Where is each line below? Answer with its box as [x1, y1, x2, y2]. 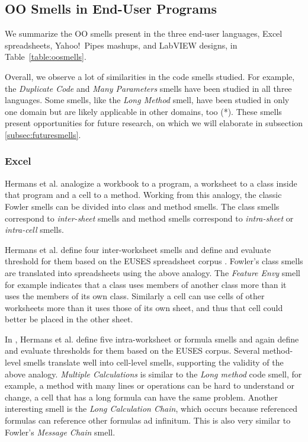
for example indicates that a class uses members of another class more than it [5, 278, 287, 290]
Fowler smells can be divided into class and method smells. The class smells [5, 200, 280, 212]
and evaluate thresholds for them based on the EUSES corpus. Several [5, 344, 260, 357]
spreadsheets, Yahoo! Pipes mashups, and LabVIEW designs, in [5, 39, 238, 51]
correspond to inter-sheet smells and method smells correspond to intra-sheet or [5, 212, 294, 224]
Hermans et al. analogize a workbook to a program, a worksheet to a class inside [5, 177, 297, 189]
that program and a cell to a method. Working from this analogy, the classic [5, 188, 282, 201]
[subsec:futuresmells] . [5, 128, 81, 140]
